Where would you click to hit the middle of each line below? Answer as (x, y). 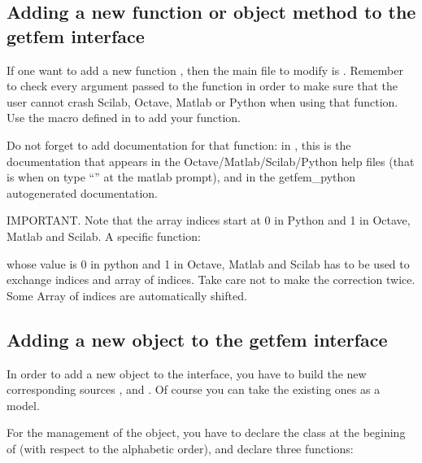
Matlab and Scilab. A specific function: (104, 236)
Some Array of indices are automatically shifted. (127, 295)
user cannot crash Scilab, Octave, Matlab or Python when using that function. (202, 101)
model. (23, 405)
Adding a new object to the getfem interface (197, 339)
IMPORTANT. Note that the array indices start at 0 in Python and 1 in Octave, (209, 220)
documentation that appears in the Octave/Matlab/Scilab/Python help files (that (211, 161)
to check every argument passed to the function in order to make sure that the (202, 86)
